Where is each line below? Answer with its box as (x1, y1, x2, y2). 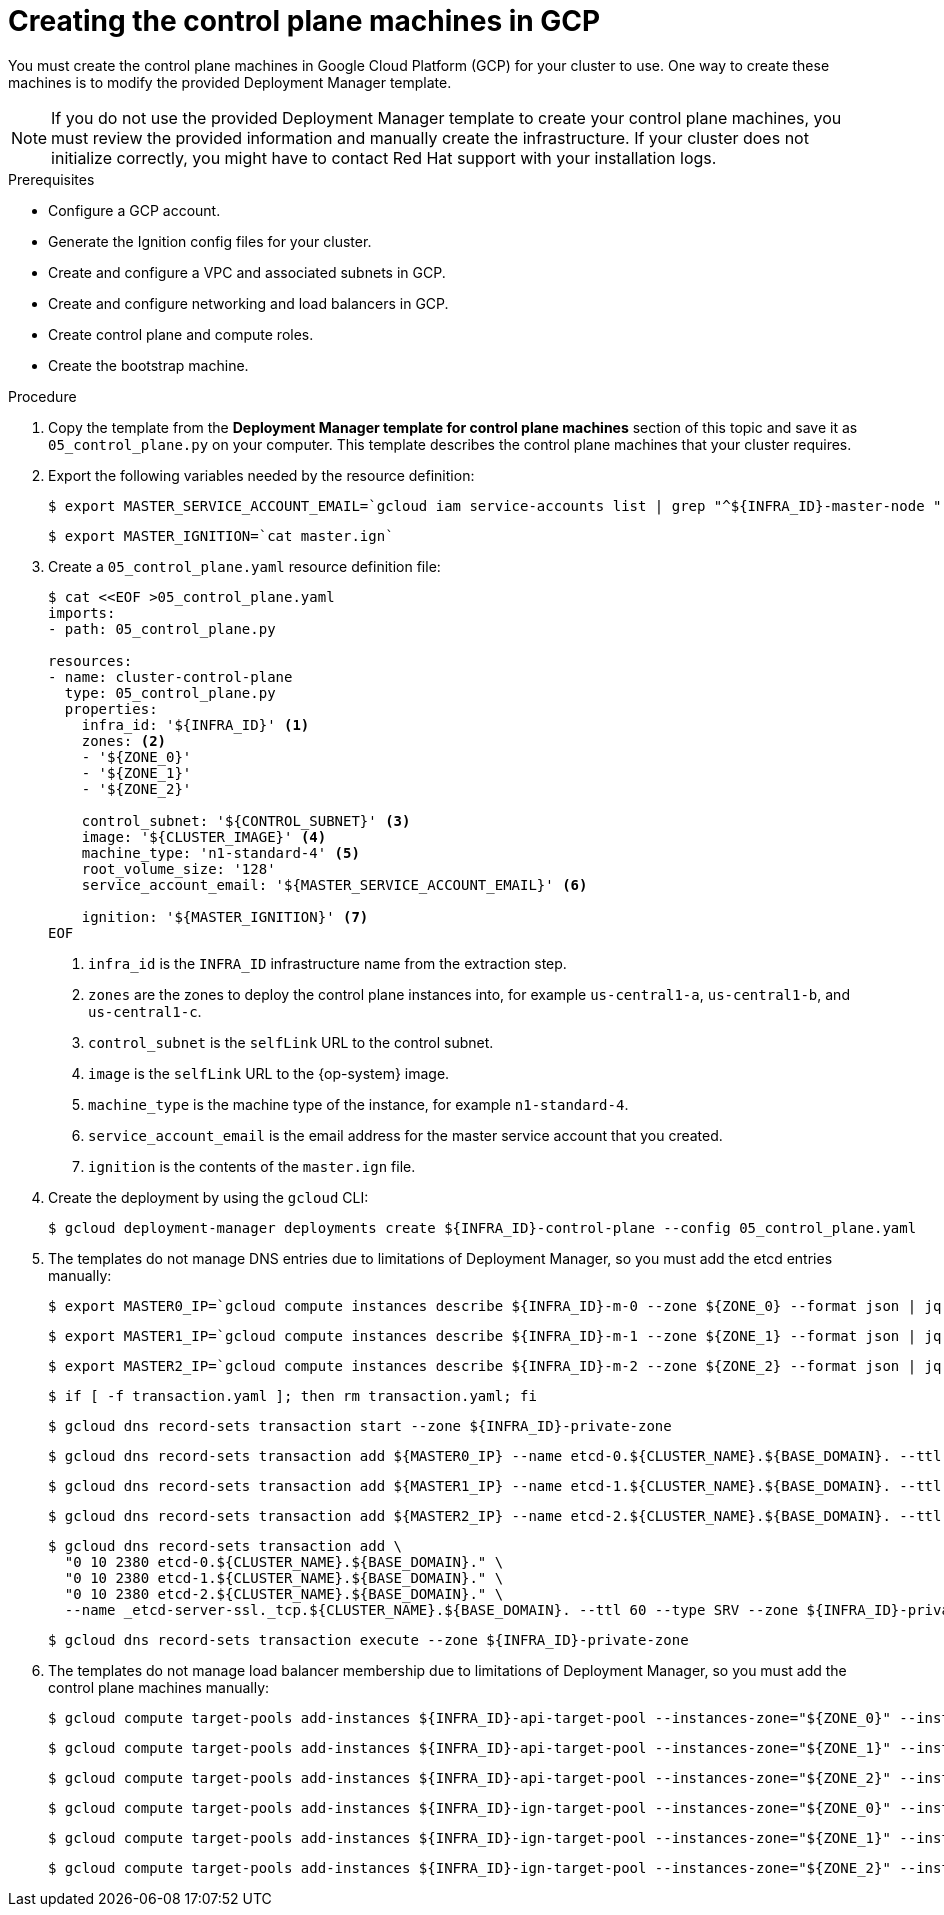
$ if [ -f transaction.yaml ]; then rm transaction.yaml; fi (48, 1387, 537, 1404)
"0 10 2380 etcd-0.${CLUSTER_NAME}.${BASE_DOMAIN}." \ (64, 1553, 504, 1570)
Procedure (8, 387, 77, 405)
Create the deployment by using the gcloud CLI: (48, 1188, 369, 1206)
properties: (64, 700, 158, 717)
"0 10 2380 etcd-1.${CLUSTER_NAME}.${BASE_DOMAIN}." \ (64, 1569, 504, 1586)
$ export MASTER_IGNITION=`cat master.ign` (48, 527, 394, 544)
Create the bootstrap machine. (48, 356, 249, 374)
